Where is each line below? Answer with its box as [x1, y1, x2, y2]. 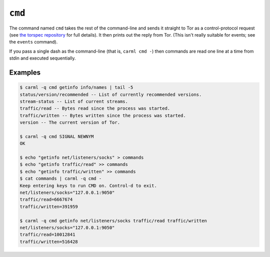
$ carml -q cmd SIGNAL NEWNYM [19, 133, 94, 139]
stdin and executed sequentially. [9, 55, 76, 61]
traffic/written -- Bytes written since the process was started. [19, 113, 186, 118]
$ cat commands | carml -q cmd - [19, 176, 102, 181]
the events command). [9, 39, 58, 45]
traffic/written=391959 [19, 203, 78, 209]
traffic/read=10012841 [19, 232, 75, 237]
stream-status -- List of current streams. [19, 98, 128, 104]
